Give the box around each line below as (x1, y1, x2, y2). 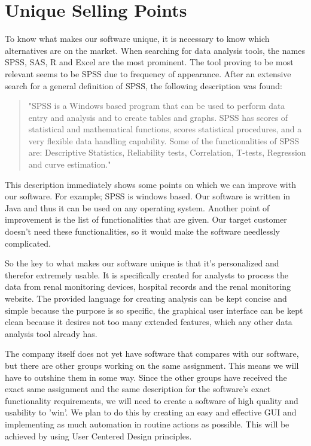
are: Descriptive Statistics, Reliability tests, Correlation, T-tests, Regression (28, 146, 306, 159)
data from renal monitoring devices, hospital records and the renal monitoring (5, 280, 291, 293)
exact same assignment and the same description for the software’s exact (5, 383, 271, 395)
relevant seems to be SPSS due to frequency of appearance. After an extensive (5, 67, 291, 80)
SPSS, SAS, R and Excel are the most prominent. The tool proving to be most (5, 56, 294, 68)
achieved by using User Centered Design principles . (5, 429, 192, 442)
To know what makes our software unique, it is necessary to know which (5, 32, 270, 45)
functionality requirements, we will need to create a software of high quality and (5, 394, 298, 406)
